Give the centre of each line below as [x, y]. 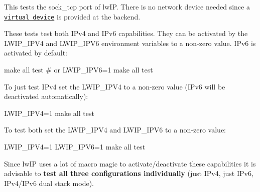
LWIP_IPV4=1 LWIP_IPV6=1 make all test [75, 146]
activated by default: [36, 53]
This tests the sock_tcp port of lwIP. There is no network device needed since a [127, 6]
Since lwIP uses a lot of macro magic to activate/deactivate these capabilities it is [130, 163]
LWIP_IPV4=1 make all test [49, 113]
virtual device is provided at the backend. [72, 16]
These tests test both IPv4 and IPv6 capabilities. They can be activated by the [126, 33]
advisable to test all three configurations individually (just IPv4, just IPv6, [129, 173]
